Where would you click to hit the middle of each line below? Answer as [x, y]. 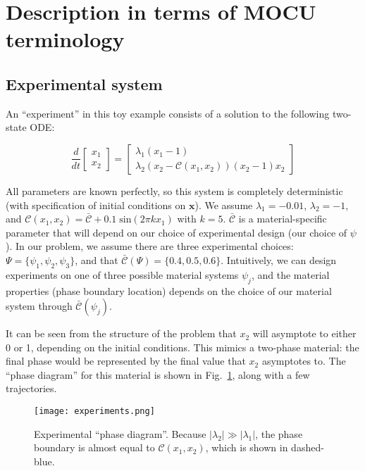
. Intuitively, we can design [279, 259]
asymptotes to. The [304, 361]
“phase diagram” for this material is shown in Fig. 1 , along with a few [158, 374]
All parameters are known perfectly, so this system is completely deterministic [174, 190]
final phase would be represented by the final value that [126, 361]
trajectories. [31, 388]
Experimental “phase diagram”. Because [120, 433]
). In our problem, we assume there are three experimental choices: [150, 246]
